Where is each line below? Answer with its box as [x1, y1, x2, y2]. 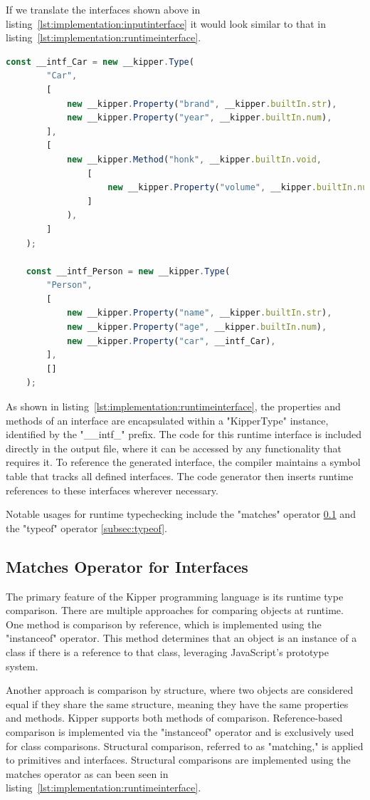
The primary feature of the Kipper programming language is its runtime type [6, 588, 344, 603]
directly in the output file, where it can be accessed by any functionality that [6, 440, 342, 455]
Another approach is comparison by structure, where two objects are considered [6, 682, 354, 697]
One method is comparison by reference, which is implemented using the [6, 616, 322, 631]
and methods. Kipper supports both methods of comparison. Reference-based [6, 710, 343, 725]
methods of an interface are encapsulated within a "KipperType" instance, [6, 412, 329, 427]
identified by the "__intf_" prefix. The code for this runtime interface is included [6, 427, 362, 442]
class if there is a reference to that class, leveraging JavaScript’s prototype [6, 644, 329, 659]
